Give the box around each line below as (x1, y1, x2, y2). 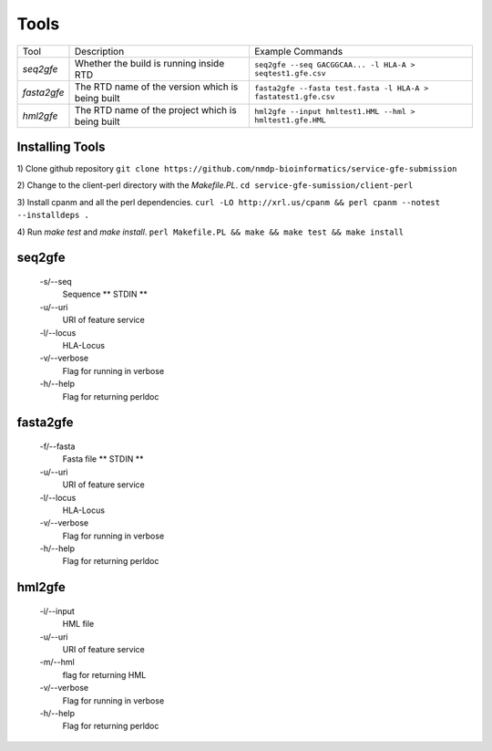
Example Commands (253, 45, 343, 57)
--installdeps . (16, 210, 90, 221)
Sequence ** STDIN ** (62, 288, 148, 300)
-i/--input (39, 605, 75, 616)
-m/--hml (39, 657, 75, 668)
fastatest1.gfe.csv (253, 91, 335, 101)
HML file (62, 619, 95, 630)
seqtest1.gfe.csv (253, 68, 327, 78)
